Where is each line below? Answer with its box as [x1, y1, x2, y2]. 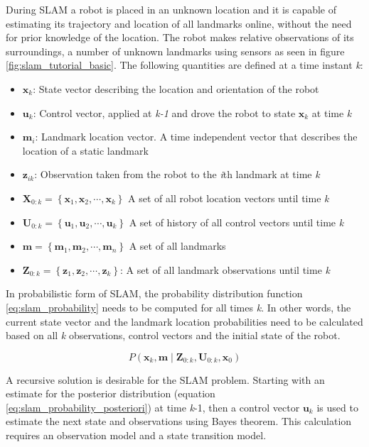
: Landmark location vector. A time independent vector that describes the [35, 129, 358, 144]
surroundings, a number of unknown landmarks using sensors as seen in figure [6, 43, 345, 58]
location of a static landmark [22, 143, 149, 158]
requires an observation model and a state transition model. [6, 428, 267, 443]
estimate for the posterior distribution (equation [6, 386, 215, 401]
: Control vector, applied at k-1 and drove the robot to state [33, 105, 296, 120]
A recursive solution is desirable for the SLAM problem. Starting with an [6, 372, 325, 387]
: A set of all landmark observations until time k [120, 262, 330, 277]
